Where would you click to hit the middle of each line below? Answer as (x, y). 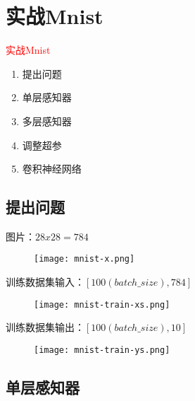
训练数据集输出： (45, 327)
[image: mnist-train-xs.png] (102, 304)
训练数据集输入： (45, 282)
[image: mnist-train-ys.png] (102, 350)
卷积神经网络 (52, 169)
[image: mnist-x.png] (84, 259)
